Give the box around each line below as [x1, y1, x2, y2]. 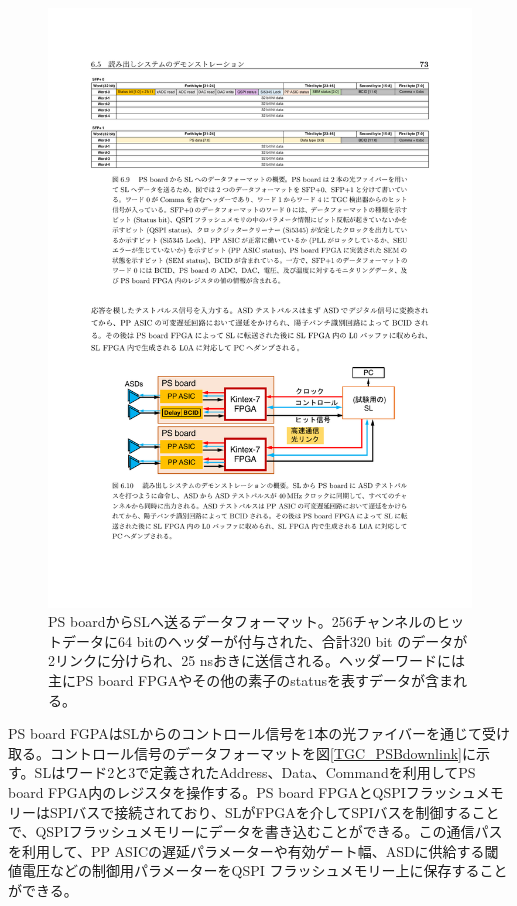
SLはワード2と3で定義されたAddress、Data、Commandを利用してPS [34, 762, 476, 783]
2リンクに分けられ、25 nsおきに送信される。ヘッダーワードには [48, 650, 466, 671]
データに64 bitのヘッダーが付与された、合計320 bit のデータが [61, 630, 468, 651]
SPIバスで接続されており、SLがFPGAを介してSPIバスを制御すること [49, 801, 500, 822]
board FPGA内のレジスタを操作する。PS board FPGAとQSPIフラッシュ [8, 782, 476, 803]
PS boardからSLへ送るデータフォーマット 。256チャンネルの [48, 611, 437, 632]
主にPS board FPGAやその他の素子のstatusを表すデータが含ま [48, 670, 453, 691]
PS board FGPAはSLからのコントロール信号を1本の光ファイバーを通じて [8, 723, 482, 744]
